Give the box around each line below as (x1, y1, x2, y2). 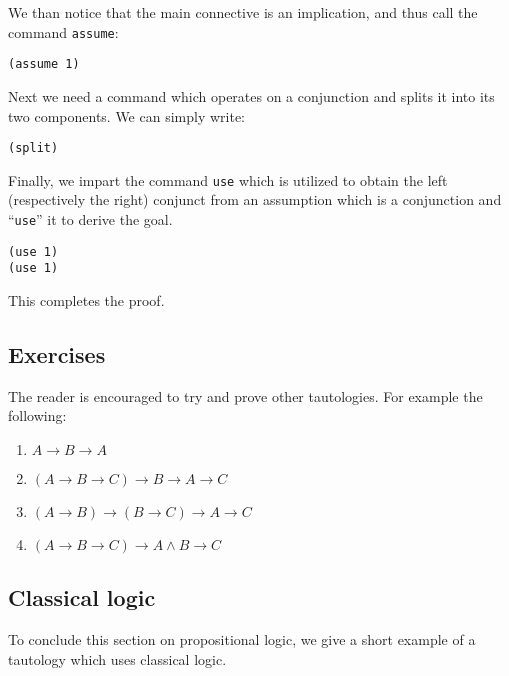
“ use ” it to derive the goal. (8, 209, 173, 229)
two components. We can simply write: (8, 105, 246, 126)
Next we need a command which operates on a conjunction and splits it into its (8, 85, 495, 106)
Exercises (8, 338, 106, 369)
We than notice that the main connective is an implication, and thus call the (8, 2, 478, 22)
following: (8, 405, 67, 426)
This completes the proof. (8, 289, 165, 310)
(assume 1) (8, 57, 80, 72)
